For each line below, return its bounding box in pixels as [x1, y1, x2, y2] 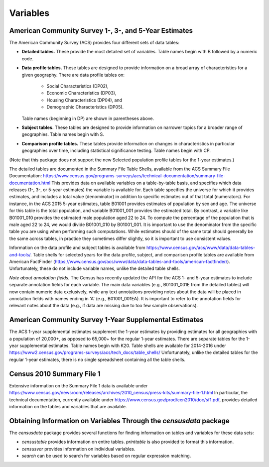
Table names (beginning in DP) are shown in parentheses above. [21, 115, 154, 121]
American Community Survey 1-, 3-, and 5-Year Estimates [9, 26, 193, 35]
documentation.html [9, 180, 51, 186]
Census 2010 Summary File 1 [9, 369, 101, 378]
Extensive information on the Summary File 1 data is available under [9, 382, 148, 388]
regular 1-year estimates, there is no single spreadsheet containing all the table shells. [9, 356, 186, 362]
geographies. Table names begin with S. [21, 131, 105, 137]
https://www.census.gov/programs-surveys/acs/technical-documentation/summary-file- [43, 173, 226, 179]
